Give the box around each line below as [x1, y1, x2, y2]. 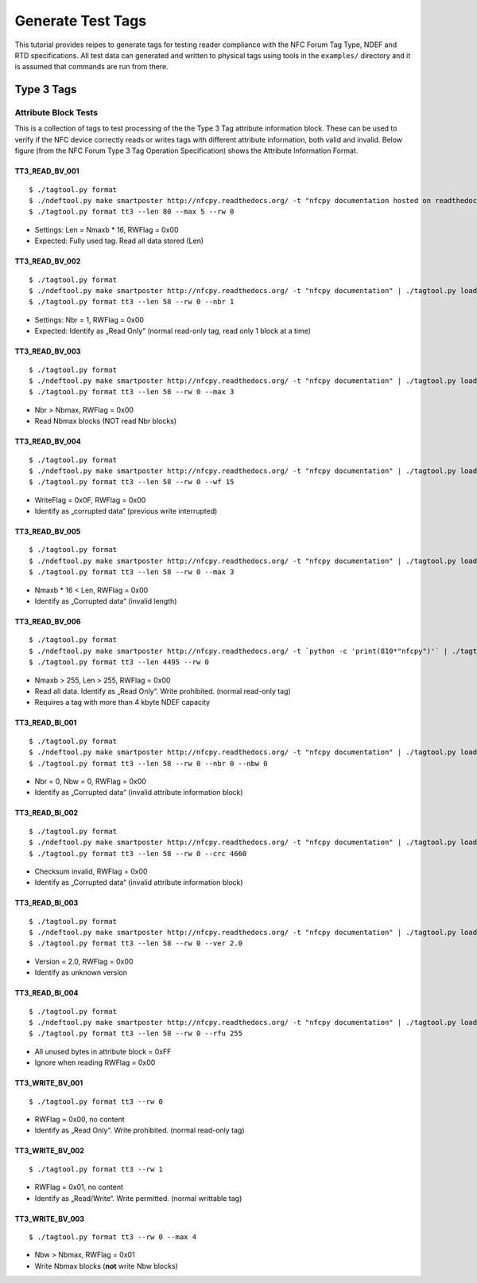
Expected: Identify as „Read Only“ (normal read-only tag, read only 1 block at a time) [34, 327, 312, 336]
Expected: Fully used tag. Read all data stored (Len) [34, 236, 204, 246]
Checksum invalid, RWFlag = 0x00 [34, 866, 148, 876]
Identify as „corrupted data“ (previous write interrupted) [34, 507, 218, 516]
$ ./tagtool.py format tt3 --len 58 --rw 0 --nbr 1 [29, 297, 235, 307]
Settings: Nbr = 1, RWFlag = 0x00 [34, 315, 145, 324]
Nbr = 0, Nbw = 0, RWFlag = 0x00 [34, 776, 147, 786]
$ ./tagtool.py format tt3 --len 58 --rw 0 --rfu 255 [29, 1029, 242, 1039]
